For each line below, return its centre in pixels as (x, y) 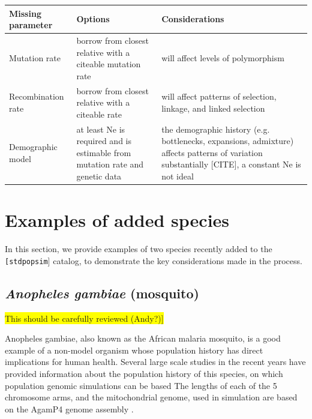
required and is (104, 141)
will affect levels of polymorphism (223, 58)
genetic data (99, 176)
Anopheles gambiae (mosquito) (102, 293)
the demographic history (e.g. (216, 129)
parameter (31, 25)
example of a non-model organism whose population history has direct (134, 350)
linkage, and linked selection (213, 108)
